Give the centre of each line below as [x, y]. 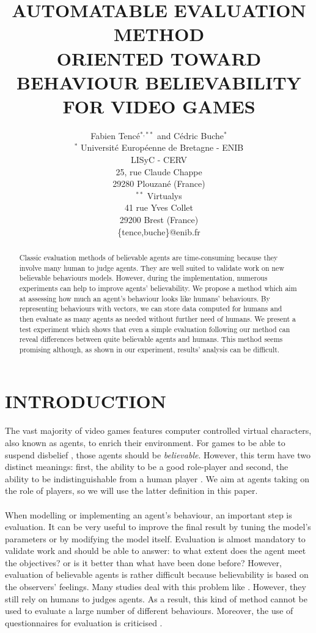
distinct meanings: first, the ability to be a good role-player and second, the [147, 467]
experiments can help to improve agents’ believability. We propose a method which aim [158, 288]
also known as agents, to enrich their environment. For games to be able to [145, 442]
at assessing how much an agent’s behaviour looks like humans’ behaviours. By [145, 298]
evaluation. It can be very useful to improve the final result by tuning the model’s [158, 527]
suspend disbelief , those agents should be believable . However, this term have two [158, 454]
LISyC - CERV [159, 160]
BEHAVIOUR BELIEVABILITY [159, 82]
